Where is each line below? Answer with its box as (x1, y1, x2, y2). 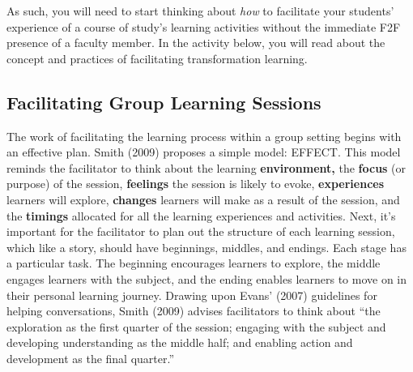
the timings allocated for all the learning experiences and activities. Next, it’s (6, 207, 396, 224)
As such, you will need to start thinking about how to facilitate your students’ (6, 2, 394, 19)
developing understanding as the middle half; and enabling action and (6, 334, 353, 351)
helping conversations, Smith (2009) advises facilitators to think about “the (6, 302, 381, 319)
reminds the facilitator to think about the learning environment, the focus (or (6, 159, 407, 176)
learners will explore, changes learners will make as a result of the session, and (6, 190, 400, 207)
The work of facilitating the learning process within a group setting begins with (6, 127, 402, 144)
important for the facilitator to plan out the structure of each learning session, (6, 223, 395, 240)
